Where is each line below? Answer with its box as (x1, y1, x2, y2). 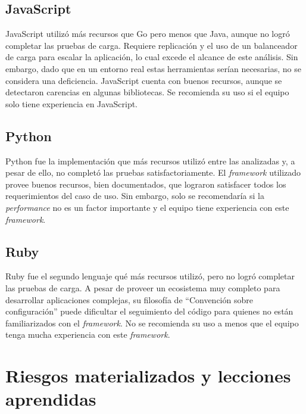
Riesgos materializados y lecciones (5, 363, 291, 388)
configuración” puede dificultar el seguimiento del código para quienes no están (5, 305, 293, 317)
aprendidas (5, 387, 96, 411)
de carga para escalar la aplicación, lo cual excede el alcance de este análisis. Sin (5, 51, 298, 63)
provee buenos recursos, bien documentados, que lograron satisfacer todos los (5, 178, 286, 190)
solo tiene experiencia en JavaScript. (5, 97, 138, 110)
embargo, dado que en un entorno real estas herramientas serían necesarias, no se (5, 62, 301, 74)
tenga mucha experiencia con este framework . (5, 328, 170, 341)
